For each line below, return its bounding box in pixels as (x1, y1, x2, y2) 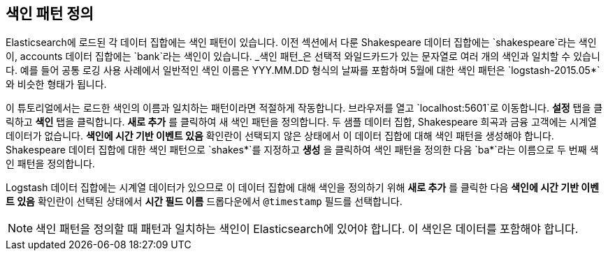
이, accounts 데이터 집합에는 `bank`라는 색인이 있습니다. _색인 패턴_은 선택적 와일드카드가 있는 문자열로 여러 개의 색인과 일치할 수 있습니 (6, 50, 600, 63)
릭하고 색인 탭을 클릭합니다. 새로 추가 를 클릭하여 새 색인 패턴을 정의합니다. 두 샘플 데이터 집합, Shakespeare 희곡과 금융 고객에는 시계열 (6, 116, 597, 128)
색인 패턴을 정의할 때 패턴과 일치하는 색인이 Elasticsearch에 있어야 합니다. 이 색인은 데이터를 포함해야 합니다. (36, 222, 579, 236)
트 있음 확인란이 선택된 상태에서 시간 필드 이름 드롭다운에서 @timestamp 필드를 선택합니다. (6, 195, 403, 208)
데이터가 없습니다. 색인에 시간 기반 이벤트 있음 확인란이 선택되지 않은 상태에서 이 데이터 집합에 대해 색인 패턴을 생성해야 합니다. (6, 130, 554, 142)
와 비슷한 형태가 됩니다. (6, 78, 107, 91)
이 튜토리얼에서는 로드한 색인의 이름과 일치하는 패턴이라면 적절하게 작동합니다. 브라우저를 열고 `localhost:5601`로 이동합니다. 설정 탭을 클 (6, 102, 603, 114)
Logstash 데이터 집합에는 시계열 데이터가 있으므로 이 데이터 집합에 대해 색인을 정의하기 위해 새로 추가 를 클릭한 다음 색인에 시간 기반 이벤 (6, 181, 600, 194)
